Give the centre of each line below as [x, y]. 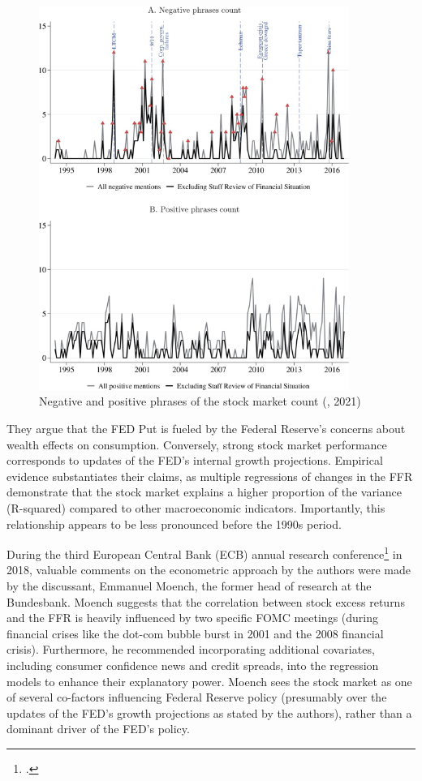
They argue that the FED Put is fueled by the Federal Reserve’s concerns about [206, 428]
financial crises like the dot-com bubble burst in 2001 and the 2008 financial [195, 633]
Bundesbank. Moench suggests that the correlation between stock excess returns [206, 601]
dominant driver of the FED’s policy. [98, 729]
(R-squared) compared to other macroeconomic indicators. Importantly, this [196, 507]
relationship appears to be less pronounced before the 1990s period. [174, 524]
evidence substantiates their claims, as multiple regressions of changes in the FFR [210, 476]
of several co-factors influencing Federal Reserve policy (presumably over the [197, 697]
